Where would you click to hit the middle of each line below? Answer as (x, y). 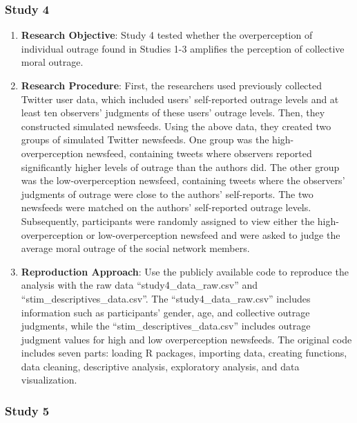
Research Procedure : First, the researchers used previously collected (172, 85)
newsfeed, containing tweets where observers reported (199, 153)
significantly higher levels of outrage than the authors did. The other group (180, 166)
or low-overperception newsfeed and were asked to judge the (213, 234)
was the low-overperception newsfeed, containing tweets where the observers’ (183, 180)
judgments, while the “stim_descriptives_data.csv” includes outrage (166, 326)
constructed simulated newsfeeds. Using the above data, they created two (176, 126)
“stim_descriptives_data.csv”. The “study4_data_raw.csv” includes (166, 298)
